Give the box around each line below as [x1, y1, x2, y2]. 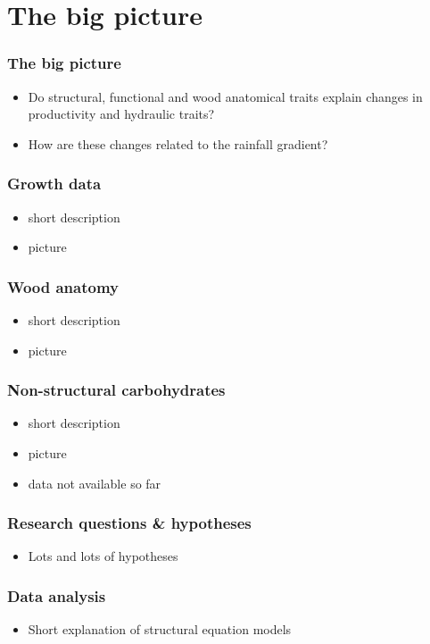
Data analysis [7, 584, 106, 606]
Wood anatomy [7, 275, 120, 297]
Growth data [7, 172, 102, 195]
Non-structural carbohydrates [7, 379, 226, 401]
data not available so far [28, 473, 161, 492]
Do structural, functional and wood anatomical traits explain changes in [28, 87, 423, 105]
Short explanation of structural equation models [28, 620, 292, 639]
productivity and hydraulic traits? [28, 105, 215, 123]
